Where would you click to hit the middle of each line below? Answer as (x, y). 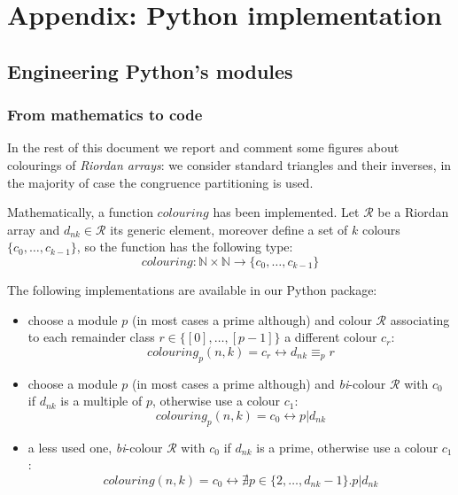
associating (420, 319)
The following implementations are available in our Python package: (192, 289)
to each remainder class (91, 337)
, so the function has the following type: (185, 247)
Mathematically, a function (80, 212)
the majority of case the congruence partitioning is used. (160, 182)
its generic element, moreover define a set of (229, 229)
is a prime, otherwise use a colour (347, 447)
